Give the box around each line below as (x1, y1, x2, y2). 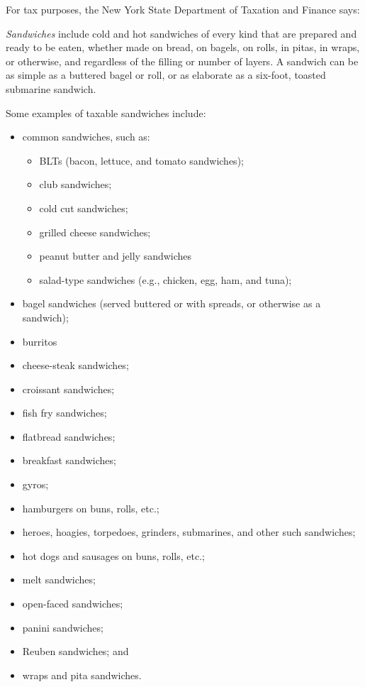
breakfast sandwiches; (22, 453, 116, 468)
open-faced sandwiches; (22, 596, 123, 611)
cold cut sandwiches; (39, 200, 128, 215)
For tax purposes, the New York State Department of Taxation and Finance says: (6, 2, 360, 16)
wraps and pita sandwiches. (22, 667, 142, 682)
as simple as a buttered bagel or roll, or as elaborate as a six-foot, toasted (6, 67, 326, 82)
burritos (22, 334, 57, 348)
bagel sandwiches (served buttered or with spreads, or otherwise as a (22, 296, 321, 311)
